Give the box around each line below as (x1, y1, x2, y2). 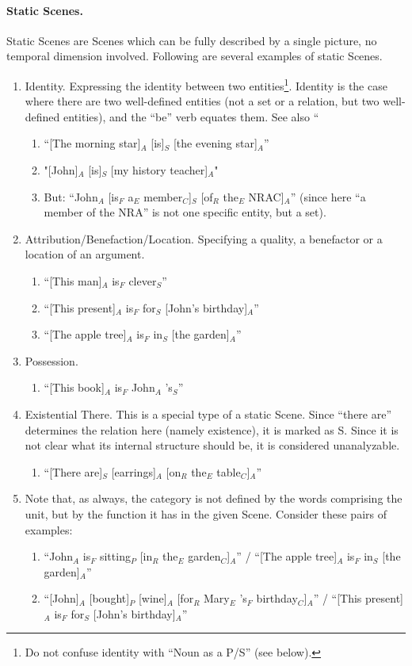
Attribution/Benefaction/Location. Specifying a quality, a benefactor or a (25, 230, 383, 247)
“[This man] (44, 272, 102, 289)
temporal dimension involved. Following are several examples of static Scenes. (6, 48, 383, 64)
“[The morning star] (44, 135, 141, 151)
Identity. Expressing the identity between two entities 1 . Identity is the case (25, 75, 387, 94)
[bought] (89, 590, 130, 607)
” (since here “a (290, 188, 366, 205)
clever (128, 272, 157, 289)
